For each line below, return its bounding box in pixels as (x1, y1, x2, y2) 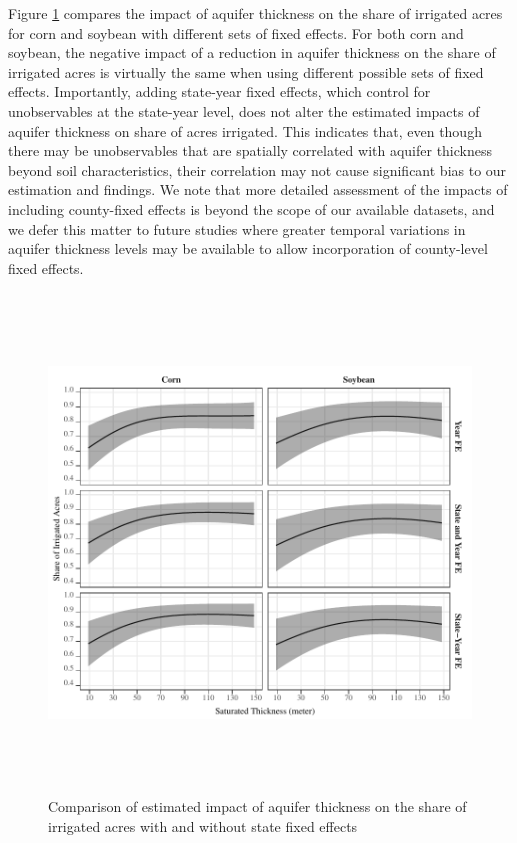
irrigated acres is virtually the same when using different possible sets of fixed (8, 61, 484, 82)
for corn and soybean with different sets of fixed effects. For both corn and (8, 22, 464, 43)
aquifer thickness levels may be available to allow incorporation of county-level (8, 238, 488, 259)
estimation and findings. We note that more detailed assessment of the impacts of (8, 179, 508, 200)
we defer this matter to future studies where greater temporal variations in (8, 218, 466, 239)
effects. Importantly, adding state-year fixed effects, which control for (8, 81, 431, 102)
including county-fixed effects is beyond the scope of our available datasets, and (8, 198, 495, 219)
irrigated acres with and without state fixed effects (48, 815, 358, 836)
